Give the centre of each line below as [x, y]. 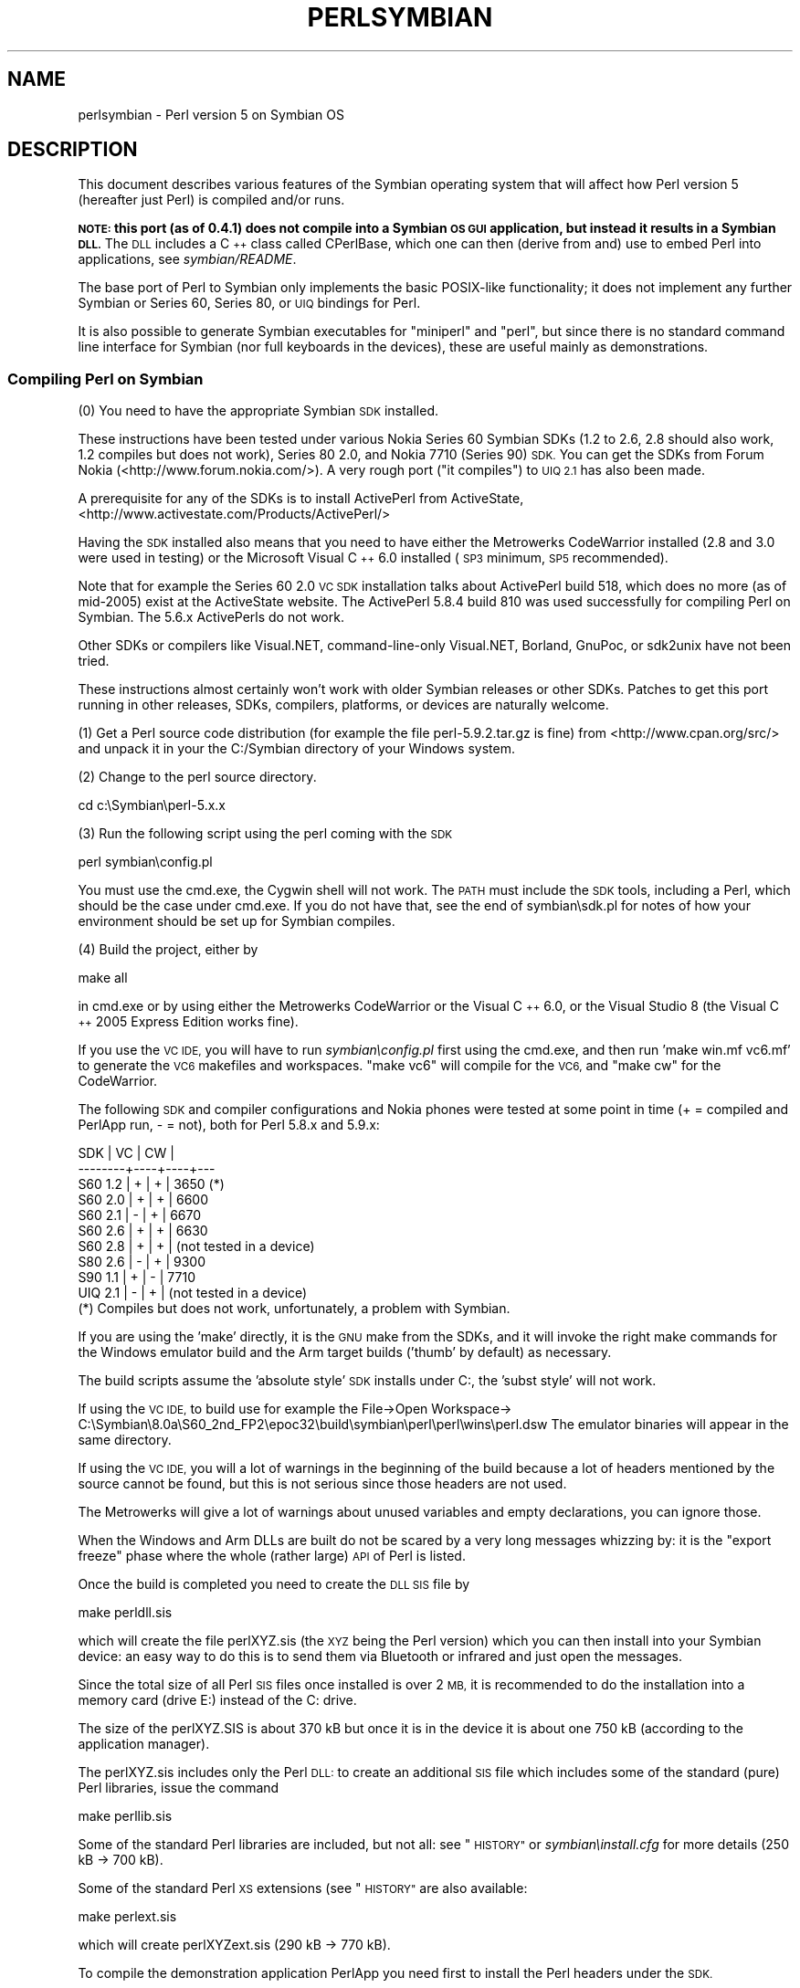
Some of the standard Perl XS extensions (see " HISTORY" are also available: [303, 1888]
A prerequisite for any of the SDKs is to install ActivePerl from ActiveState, [301, 499]
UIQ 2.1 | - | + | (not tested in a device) [193, 1293]
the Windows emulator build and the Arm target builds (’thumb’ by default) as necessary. [345, 1352]
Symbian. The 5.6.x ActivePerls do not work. [211, 617]
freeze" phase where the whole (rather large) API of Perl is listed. [272, 1556]
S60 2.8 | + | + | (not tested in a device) [196, 1246]
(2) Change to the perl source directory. [197, 777]
